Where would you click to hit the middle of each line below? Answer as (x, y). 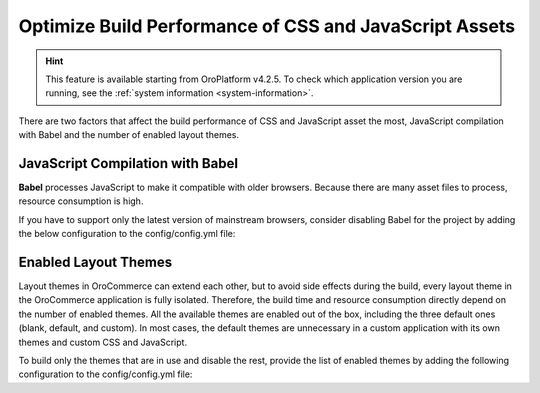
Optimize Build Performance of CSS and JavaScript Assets (266, 26)
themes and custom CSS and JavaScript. (103, 342)
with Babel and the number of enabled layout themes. (129, 135)
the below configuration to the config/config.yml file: (127, 234)
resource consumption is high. (81, 201)
